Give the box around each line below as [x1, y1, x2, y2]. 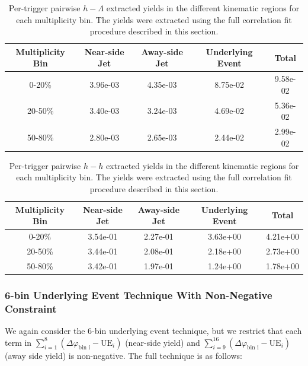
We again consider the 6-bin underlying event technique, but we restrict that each [5, 324, 302, 336]
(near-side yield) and [125, 336, 200, 348]
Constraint [5, 301, 57, 316]
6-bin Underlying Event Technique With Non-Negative [5, 287, 272, 302]
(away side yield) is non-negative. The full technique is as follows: [5, 349, 242, 361]
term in [5, 336, 32, 348]
